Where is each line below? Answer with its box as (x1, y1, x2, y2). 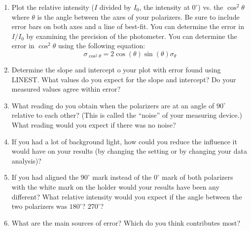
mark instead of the (92, 172, 152, 182)
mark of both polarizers (162, 172, 233, 182)
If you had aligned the (11, 172, 79, 182)
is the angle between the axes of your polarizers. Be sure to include (37, 11, 240, 22)
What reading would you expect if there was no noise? (11, 119, 176, 130)
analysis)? (11, 155, 41, 165)
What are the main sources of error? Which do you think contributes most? (11, 217, 241, 228)
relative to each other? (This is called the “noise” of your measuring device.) (11, 110, 242, 120)
